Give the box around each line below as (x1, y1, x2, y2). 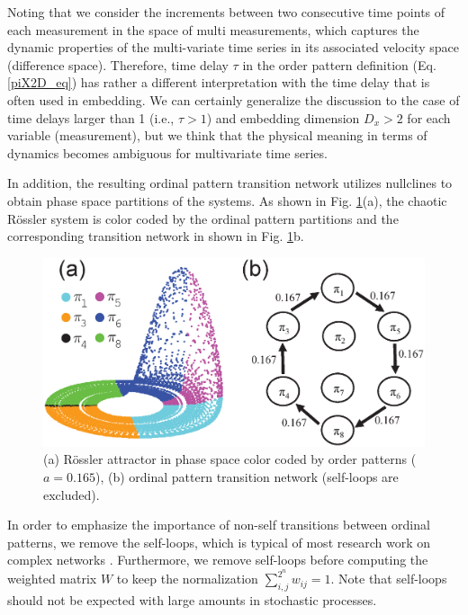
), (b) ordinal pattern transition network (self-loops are (94, 468, 399, 486)
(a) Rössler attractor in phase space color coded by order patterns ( (43, 450, 417, 468)
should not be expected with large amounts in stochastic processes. (7, 590, 377, 609)
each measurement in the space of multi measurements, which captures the (7, 20, 419, 39)
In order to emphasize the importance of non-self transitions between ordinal (7, 515, 430, 534)
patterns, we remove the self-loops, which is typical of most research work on (7, 532, 430, 551)
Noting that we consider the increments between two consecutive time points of (7, 3, 445, 21)
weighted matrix (7, 569, 97, 588)
